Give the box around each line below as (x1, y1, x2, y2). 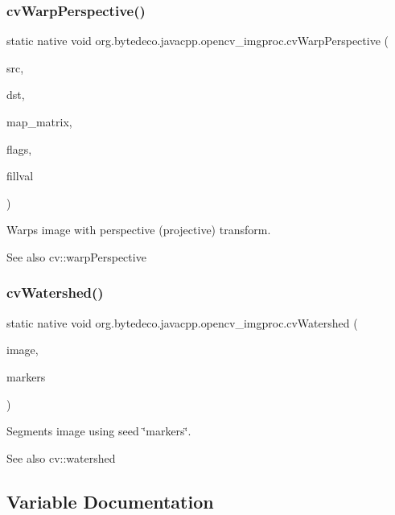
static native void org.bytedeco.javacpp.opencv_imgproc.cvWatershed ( (6, 314, 358, 331)
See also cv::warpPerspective (6, 248, 146, 265)
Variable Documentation (6, 488, 214, 513)
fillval (6, 167, 34, 184)
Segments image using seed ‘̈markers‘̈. (6, 422, 191, 439)
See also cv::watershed (6, 449, 116, 466)
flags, (6, 140, 32, 157)
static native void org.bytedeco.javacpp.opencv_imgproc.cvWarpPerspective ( (6, 32, 389, 49)
